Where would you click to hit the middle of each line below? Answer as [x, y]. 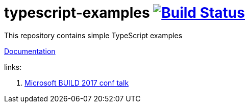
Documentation [30, 51]
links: [13, 67]
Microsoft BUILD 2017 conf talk [77, 83]
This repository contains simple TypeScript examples [93, 35]
